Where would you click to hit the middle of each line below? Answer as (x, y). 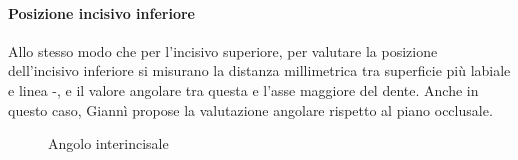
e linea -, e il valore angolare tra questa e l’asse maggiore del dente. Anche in (243, 89)
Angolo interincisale (108, 143)
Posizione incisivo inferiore (101, 12)
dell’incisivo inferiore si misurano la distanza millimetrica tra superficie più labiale (259, 70)
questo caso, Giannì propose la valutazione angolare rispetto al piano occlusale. (250, 109)
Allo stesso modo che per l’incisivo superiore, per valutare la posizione (223, 50)
